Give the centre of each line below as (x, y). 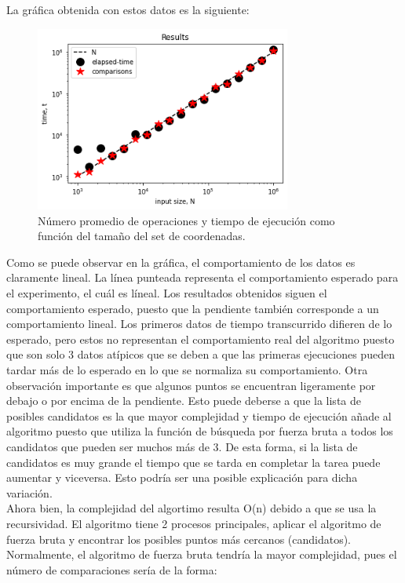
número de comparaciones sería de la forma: (112, 569)
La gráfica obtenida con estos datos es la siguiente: (128, 9)
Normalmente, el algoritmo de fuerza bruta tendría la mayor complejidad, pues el (202, 554)
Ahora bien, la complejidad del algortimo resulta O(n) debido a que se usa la (192, 508)
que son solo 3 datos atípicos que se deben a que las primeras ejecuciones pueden (201, 354)
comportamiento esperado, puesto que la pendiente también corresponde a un (193, 308)
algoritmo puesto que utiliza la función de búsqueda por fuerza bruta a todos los (200, 431)
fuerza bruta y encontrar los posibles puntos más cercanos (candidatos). (179, 539)
